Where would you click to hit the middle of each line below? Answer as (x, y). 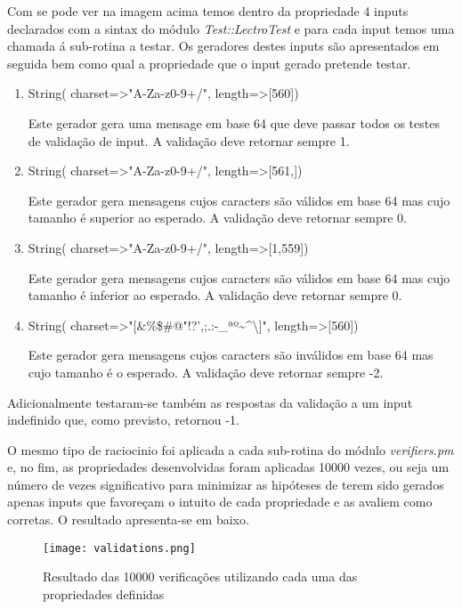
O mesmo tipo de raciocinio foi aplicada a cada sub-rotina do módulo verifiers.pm (231, 449)
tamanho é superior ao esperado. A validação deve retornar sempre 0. (217, 218)
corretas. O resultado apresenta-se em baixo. (128, 520)
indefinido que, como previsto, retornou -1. (123, 420)
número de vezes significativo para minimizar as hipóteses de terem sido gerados (226, 484)
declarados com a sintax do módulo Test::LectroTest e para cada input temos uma (231, 28)
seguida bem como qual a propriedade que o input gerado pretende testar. (209, 63)
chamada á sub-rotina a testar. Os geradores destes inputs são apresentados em (223, 46)
